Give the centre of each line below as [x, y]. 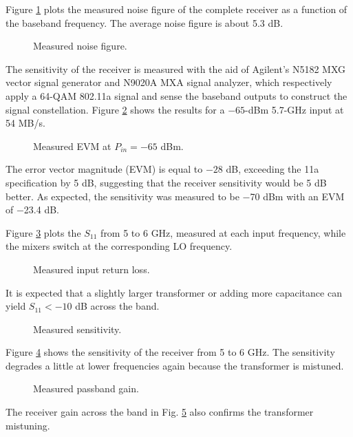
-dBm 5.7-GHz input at [295, 109]
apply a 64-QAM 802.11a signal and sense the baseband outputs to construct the [176, 95]
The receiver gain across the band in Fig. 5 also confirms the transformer [160, 412]
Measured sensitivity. [77, 329]
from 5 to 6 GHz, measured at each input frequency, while [223, 232]
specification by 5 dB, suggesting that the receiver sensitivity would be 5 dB [166, 182]
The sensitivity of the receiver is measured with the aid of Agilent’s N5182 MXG [176, 68]
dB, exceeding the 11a [272, 169]
